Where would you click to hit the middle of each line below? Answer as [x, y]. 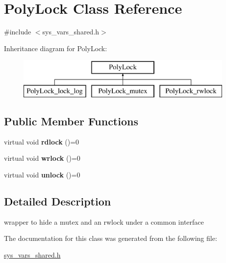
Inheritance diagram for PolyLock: [56, 48]
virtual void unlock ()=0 [42, 174]
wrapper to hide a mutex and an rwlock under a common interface [104, 221]
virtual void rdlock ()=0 [42, 141]
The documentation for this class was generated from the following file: [111, 238]
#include [18, 32]
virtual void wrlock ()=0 [42, 158]
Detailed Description [58, 201]
